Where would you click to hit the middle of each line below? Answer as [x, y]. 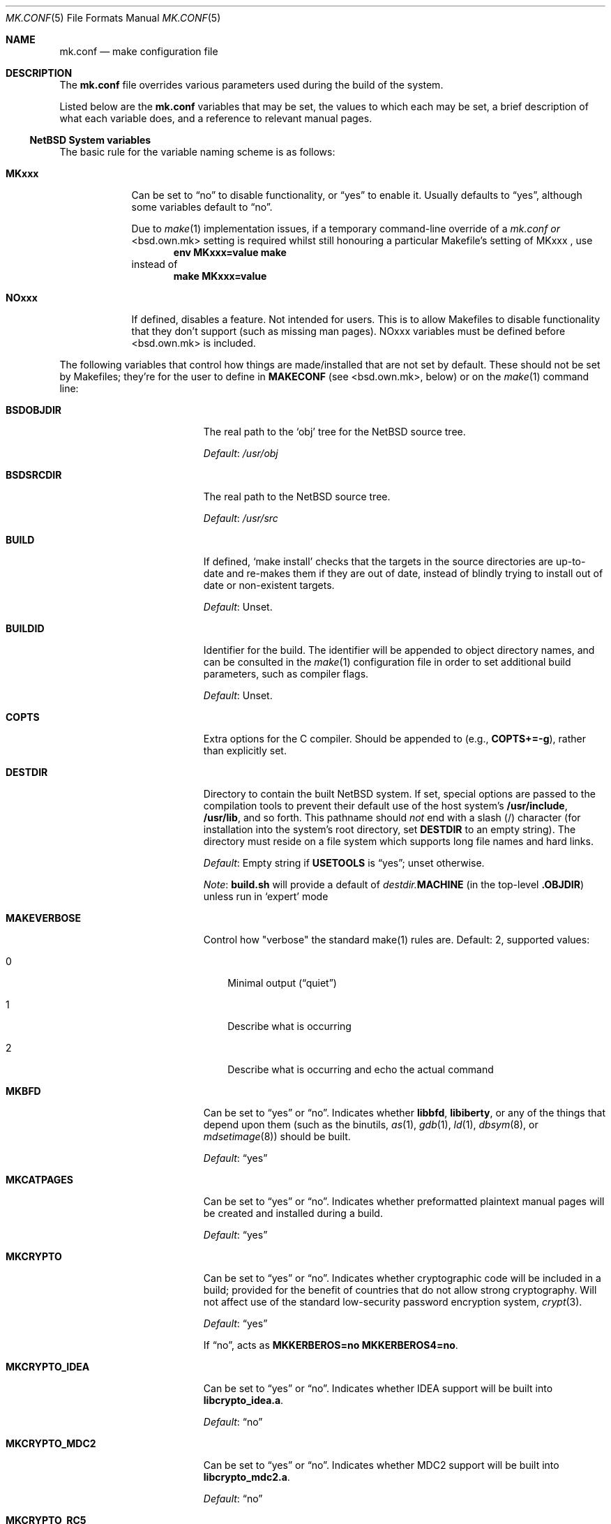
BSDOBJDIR [34, 410]
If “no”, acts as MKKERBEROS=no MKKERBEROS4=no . [331, 1345]
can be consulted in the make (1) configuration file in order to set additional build [387, 662]
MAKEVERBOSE [43, 918]
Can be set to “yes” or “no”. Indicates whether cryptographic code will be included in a [402, 1278]
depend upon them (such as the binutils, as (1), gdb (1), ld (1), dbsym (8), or [371, 1125]
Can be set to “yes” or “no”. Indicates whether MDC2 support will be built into [381, 1465]
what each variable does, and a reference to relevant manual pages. [216, 118]
